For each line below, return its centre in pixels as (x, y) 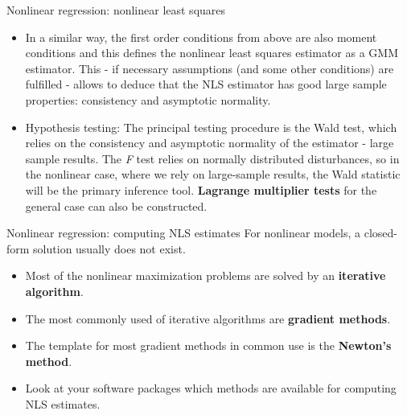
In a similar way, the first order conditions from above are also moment (201, 37)
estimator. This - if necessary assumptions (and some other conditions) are (210, 68)
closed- (380, 233)
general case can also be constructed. (116, 205)
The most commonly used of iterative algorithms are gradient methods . (208, 318)
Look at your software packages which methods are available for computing (211, 388)
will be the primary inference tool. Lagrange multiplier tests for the (201, 189)
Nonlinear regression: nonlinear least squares (116, 10)
